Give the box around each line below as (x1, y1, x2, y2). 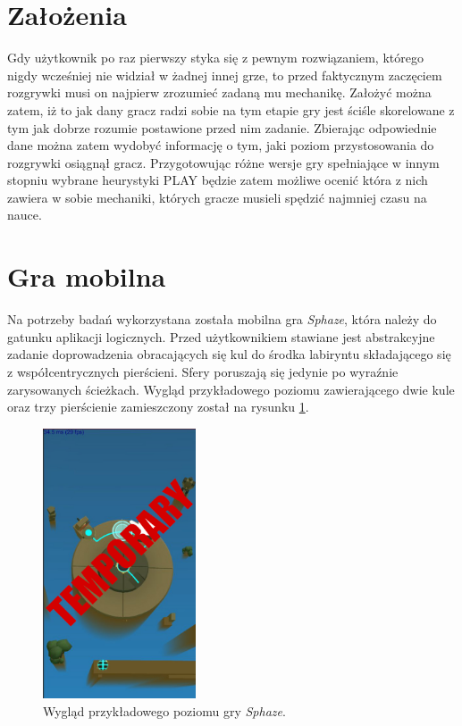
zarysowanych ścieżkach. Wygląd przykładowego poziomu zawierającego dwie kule (7, 380, 455, 398)
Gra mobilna (7, 258, 166, 295)
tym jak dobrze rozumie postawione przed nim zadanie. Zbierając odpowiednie (7, 118, 437, 137)
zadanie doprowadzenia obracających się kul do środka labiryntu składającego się (7, 345, 451, 363)
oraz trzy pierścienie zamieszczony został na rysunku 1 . (7, 397, 309, 416)
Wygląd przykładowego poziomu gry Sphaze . (43, 701, 286, 720)
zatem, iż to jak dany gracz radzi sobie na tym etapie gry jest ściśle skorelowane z (7, 100, 455, 119)
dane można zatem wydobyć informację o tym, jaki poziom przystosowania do (7, 136, 434, 154)
